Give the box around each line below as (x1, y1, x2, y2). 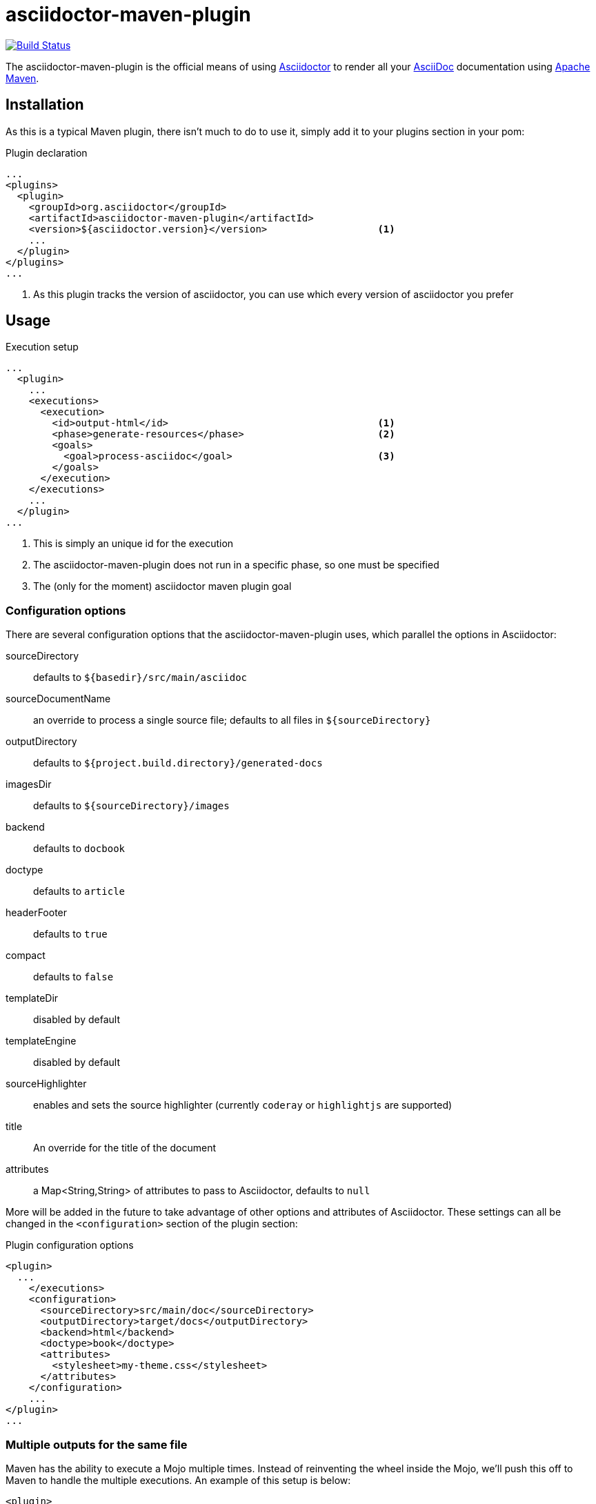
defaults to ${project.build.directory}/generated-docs (33, 757, 323, 769)
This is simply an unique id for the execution (33, 537, 234, 550)
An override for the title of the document (33, 1142, 217, 1154)
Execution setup (6, 341, 79, 353)
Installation (6, 96, 84, 114)
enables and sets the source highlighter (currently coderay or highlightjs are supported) (33, 1099, 453, 1111)
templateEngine (6, 1035, 77, 1047)
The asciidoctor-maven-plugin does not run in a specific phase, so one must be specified (33, 559, 439, 571)
